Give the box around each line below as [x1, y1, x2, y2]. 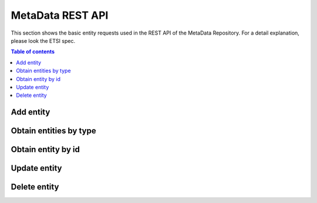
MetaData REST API [11, 9, 109, 22]
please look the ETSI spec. [11, 37, 76, 44]
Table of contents [11, 48, 55, 55]
